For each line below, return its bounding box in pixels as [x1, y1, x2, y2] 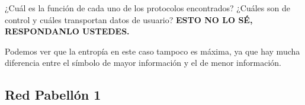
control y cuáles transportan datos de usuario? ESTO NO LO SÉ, [5, 13, 253, 26]
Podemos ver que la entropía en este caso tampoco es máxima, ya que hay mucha [5, 44, 300, 57]
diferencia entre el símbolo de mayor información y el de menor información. [5, 56, 281, 69]
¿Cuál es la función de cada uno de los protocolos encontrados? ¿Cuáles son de [5, 2, 290, 14]
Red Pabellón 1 [5, 85, 101, 104]
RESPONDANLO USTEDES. [5, 25, 130, 37]
